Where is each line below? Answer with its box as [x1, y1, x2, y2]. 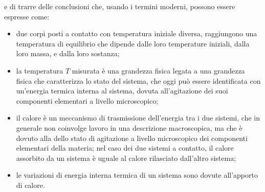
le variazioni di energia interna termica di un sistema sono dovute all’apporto [16, 170, 258, 180]
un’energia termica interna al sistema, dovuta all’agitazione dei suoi [16, 85, 228, 96]
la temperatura [16, 65, 63, 76]
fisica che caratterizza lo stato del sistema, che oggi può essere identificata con [16, 75, 261, 86]
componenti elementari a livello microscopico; [16, 95, 159, 106]
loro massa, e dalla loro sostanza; [16, 48, 120, 59]
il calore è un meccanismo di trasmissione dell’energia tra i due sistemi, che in [16, 112, 260, 123]
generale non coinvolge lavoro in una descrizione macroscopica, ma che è [16, 122, 242, 133]
